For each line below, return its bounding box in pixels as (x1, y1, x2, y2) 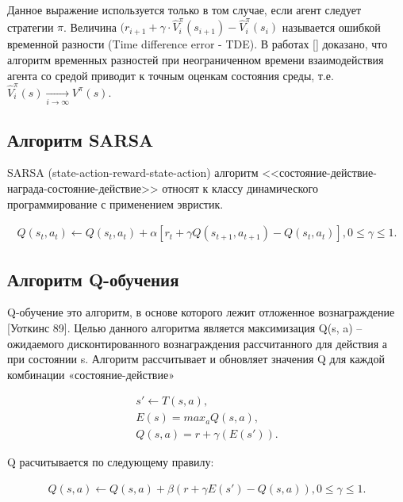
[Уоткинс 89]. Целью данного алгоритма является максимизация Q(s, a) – (7, 319, 363, 335)
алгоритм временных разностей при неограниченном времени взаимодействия (7, 51, 384, 67)
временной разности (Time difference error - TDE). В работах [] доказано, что (7, 36, 388, 52)
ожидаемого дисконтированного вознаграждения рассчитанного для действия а (7, 335, 388, 351)
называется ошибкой (282, 18, 381, 35)
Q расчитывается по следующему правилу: (7, 454, 214, 470)
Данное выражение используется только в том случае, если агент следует (7, 2, 362, 17)
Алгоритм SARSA (7, 127, 154, 151)
